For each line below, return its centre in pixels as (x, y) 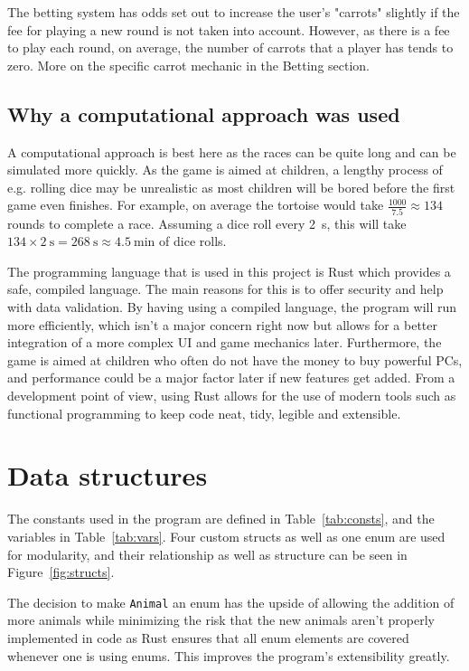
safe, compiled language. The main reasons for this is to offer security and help (225, 289)
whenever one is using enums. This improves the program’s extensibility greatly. (229, 655)
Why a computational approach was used (204, 113)
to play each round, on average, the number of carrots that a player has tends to (230, 47)
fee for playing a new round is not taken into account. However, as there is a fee (229, 29)
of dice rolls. (193, 241)
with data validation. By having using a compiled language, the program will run (232, 307)
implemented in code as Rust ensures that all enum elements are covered (208, 637)
